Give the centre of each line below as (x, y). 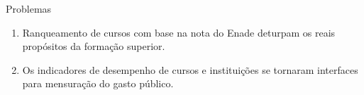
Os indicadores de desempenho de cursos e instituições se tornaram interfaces (190, 69)
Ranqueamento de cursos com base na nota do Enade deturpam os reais (179, 32)
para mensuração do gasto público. (98, 83)
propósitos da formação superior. (94, 46)
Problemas (29, 8)
